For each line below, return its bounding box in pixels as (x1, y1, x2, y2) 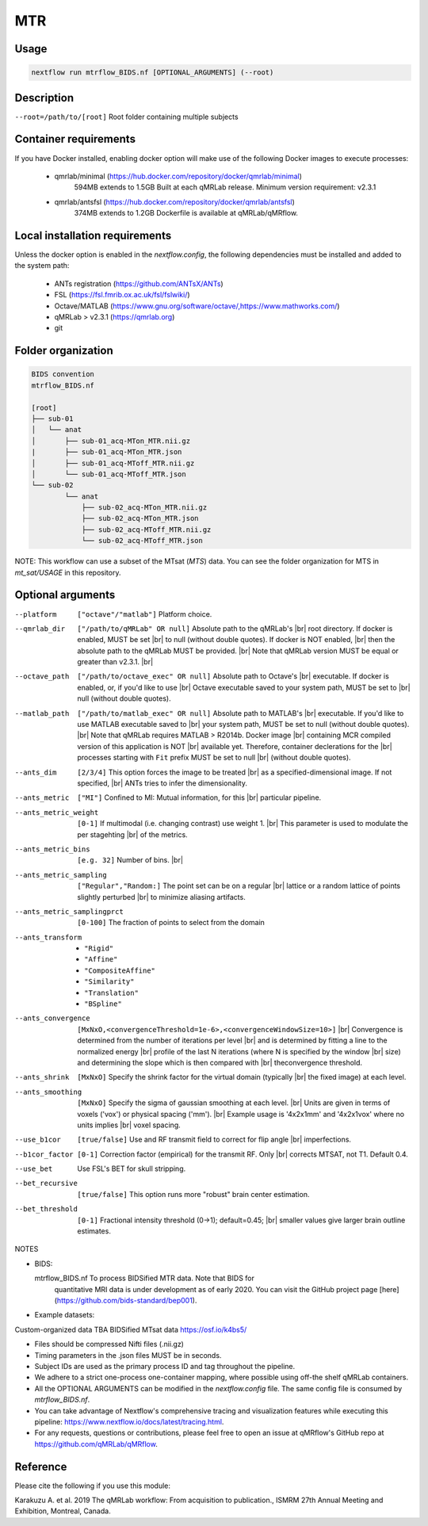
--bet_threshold (14, 1205, 78, 1214)
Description (14, 91, 75, 105)
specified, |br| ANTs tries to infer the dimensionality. (77, 778, 247, 788)
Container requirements (14, 132, 136, 146)
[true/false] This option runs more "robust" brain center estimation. (77, 1189, 310, 1199)
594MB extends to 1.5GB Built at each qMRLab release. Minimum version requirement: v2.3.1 (74, 182, 376, 192)
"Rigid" (84, 944, 114, 953)
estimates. (77, 1226, 111, 1236)
